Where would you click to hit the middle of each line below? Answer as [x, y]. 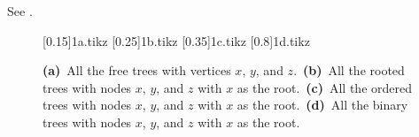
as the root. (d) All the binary [322, 105]
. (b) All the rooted [349, 70]
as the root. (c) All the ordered [325, 87]
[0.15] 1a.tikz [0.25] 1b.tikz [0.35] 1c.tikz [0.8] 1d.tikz [176, 40]
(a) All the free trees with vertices [137, 70]
